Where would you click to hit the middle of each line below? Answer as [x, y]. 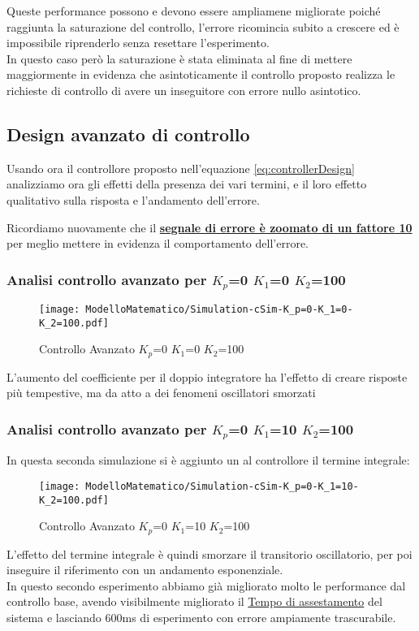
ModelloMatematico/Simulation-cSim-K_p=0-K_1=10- [222, 486]
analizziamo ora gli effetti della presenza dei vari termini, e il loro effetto [187, 184]
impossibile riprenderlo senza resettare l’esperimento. [138, 43]
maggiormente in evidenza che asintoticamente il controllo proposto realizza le [201, 74]
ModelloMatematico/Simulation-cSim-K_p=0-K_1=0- [219, 310]
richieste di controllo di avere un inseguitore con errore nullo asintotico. [184, 90]
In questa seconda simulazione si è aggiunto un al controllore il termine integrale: [208, 460]
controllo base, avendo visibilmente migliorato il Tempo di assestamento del [194, 601]
